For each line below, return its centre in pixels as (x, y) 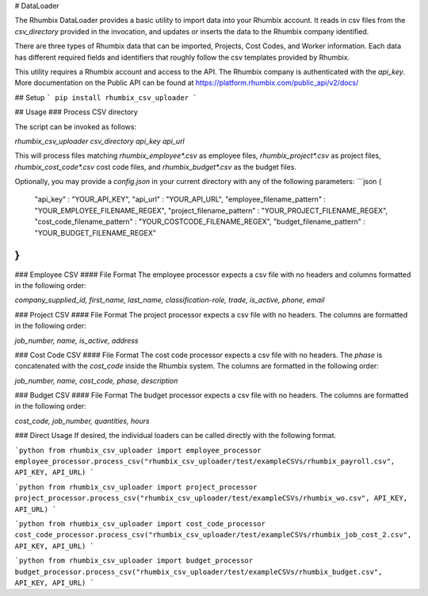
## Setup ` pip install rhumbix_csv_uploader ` (106, 97)
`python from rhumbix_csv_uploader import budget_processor (134, 561)
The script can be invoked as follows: (76, 126)
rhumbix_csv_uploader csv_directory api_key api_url (100, 141)
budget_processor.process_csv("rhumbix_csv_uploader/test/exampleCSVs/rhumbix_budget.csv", (199, 572)
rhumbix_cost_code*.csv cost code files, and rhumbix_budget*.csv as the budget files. (156, 167)
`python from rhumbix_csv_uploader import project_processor (136, 487)
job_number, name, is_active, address (76, 340)
